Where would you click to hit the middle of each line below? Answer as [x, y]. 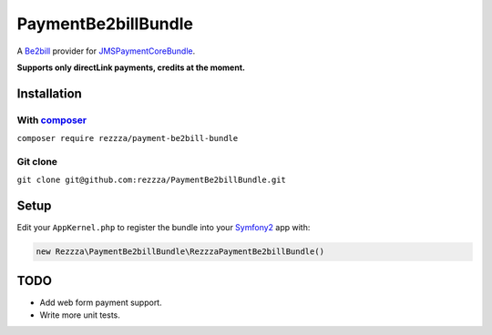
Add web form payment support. [101, 302]
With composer [52, 120]
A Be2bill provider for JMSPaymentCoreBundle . [106, 51]
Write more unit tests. [80, 315]
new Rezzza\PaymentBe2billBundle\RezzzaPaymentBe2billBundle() [180, 252]
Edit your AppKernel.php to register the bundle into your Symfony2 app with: [164, 228]
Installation [49, 93]
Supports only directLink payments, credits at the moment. [131, 67]
